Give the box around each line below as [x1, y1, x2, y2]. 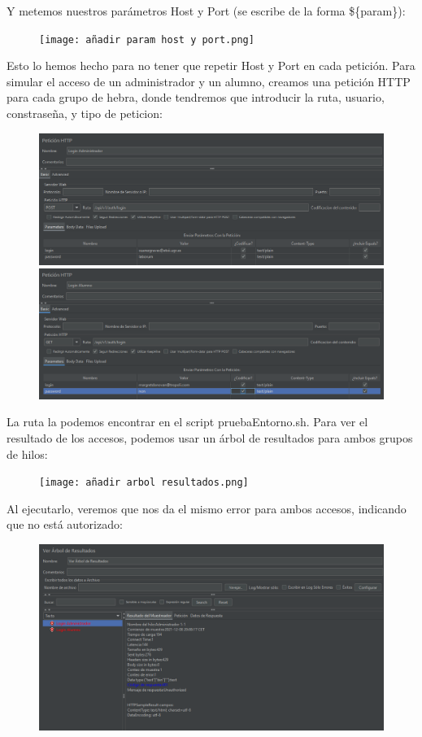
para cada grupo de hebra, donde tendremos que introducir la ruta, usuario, [7, 89, 385, 106]
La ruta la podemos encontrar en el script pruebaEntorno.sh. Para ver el [7, 413, 368, 430]
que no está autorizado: [7, 516, 123, 533]
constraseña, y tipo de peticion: [7, 105, 163, 122]
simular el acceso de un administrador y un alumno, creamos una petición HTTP [7, 72, 411, 89]
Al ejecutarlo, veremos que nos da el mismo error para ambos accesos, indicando [7, 499, 407, 517]
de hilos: [7, 445, 48, 462]
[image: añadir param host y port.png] [39, 33, 255, 46]
